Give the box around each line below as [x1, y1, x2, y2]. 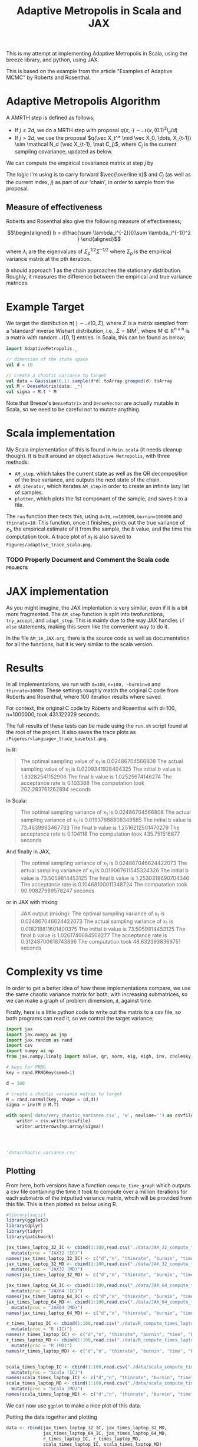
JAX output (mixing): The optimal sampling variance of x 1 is [20, 910, 165, 919]
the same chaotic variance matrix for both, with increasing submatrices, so [6, 990, 188, 998]
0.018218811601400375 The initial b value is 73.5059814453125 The [20, 925, 186, 932]
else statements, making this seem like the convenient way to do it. [6, 623, 169, 630]
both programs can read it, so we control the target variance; [6, 1014, 154, 1022]
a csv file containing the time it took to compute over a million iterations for [6, 1188, 187, 1195]
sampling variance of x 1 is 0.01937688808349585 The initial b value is [20, 816, 192, 824]
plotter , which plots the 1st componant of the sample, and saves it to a [14, 495, 187, 502]
